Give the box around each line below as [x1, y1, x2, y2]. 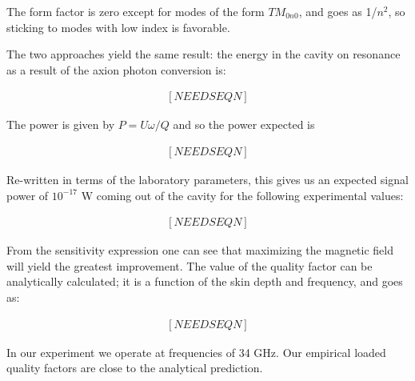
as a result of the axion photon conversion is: [6, 61, 226, 78]
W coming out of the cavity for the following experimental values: [81, 186, 404, 203]
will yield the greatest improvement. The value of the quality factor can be [6, 257, 373, 274]
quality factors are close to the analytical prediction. [6, 359, 263, 376]
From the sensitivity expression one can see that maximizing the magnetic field [6, 242, 394, 259]
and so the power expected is [173, 116, 315, 133]
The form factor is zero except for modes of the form [6, 3, 265, 19]
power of [6, 186, 49, 203]
